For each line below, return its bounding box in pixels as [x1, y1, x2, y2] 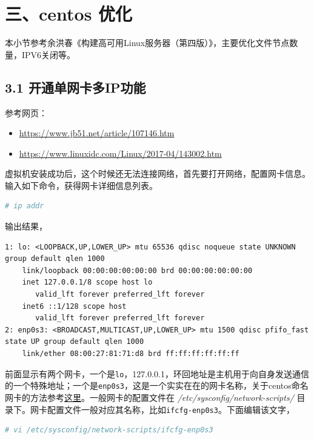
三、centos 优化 [5, 1, 133, 26]
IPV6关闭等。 [21, 48, 76, 61]
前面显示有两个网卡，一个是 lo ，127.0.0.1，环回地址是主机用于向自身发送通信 [5, 367, 310, 380]
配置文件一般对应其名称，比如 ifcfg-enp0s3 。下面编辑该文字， [47, 403, 295, 415]
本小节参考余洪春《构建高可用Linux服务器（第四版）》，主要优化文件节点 [5, 36, 290, 49]
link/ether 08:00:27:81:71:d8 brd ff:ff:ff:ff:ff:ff [22, 349, 239, 358]
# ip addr [5, 202, 44, 211]
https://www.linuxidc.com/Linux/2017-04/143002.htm [19, 147, 222, 159]
